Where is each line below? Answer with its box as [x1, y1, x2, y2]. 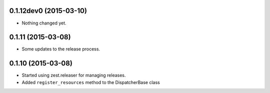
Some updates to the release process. [21, 46, 100, 52]
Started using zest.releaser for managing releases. [21, 72, 126, 78]
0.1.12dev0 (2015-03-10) [9, 6, 87, 15]
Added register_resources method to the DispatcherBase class [21, 79, 160, 85]
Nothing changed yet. [21, 20, 67, 26]
